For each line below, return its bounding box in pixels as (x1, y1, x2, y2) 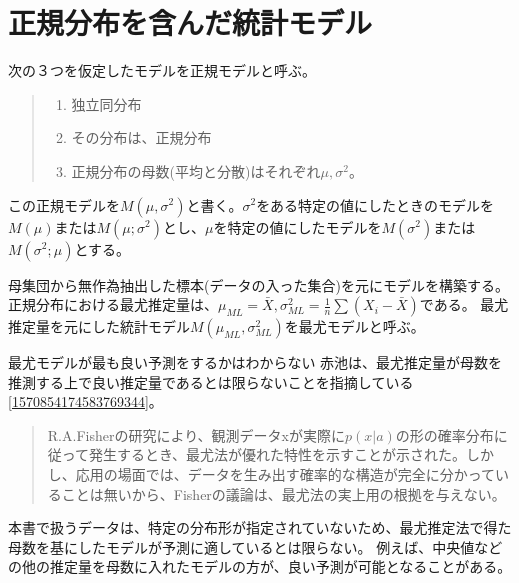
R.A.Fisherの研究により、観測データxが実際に (47, 424, 345, 445)
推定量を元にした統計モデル (8, 316, 190, 337)
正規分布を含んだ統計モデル (8, 2, 373, 43)
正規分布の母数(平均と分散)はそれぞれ (71, 160, 321, 181)
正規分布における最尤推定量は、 (8, 294, 218, 315)
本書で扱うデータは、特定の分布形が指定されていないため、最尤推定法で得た (8, 517, 512, 538)
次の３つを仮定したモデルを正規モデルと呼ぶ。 (8, 60, 316, 81)
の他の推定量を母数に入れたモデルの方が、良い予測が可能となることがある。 (8, 556, 512, 577)
